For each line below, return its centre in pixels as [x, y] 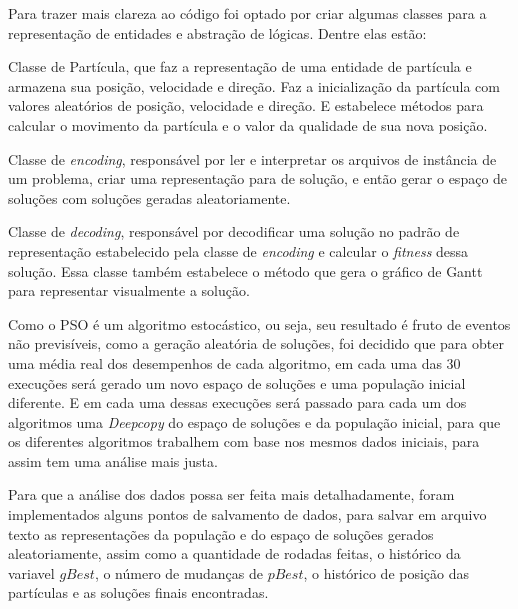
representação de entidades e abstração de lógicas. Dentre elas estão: [217, 32]
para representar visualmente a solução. [129, 290]
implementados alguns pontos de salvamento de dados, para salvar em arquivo [247, 514]
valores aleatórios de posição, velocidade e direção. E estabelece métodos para [246, 105]
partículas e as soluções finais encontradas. [138, 592]
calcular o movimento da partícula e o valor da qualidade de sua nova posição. [248, 124]
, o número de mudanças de [178, 572]
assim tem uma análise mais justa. [113, 460]
